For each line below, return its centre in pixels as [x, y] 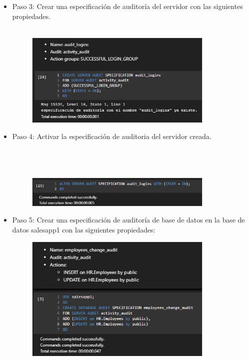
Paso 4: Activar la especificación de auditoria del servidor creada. [112, 136]
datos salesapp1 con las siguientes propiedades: [84, 230]
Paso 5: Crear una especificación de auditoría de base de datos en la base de [128, 220]
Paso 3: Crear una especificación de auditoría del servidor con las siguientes [127, 6]
